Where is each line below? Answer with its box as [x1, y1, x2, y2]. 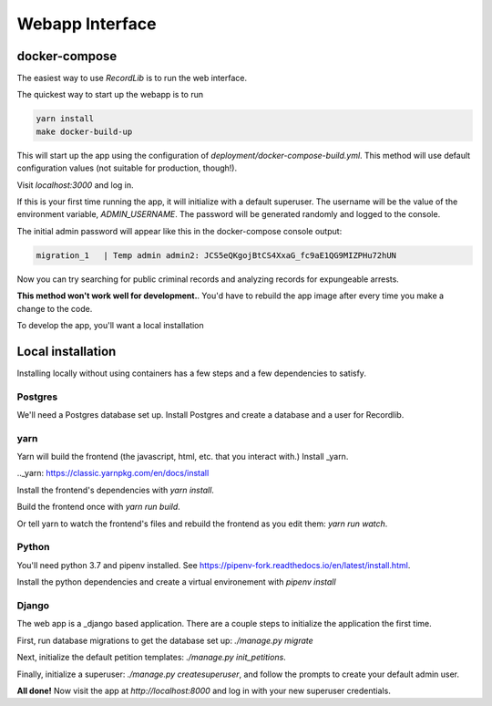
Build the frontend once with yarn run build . [16, 502, 181, 513]
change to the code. [16, 303, 93, 314]
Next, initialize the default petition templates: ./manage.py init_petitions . [16, 652, 286, 663]
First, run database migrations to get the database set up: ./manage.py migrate [16, 635, 313, 646]
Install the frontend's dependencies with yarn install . [16, 484, 214, 495]
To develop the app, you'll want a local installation [16, 319, 204, 330]
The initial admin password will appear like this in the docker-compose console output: [16, 225, 343, 236]
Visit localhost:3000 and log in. [16, 179, 134, 191]
